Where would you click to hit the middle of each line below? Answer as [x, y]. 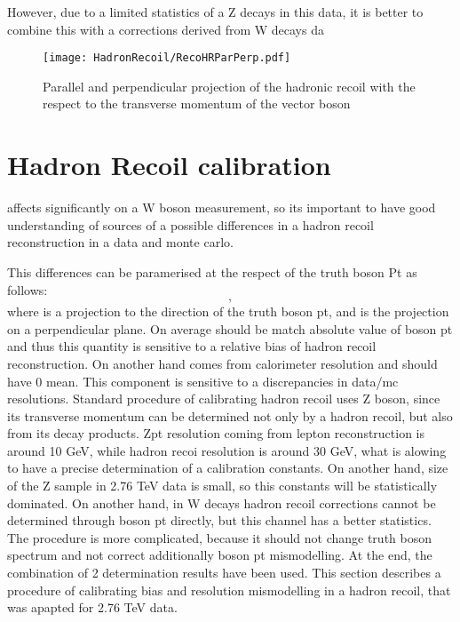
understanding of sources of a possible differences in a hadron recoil [190, 224]
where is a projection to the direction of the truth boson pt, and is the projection [228, 311]
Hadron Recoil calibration [169, 165]
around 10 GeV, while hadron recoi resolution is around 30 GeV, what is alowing [227, 450]
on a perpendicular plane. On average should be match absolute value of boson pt [230, 328]
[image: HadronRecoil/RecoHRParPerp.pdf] [167, 58]
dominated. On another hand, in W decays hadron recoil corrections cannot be [222, 502]
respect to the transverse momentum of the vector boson [197, 104]
